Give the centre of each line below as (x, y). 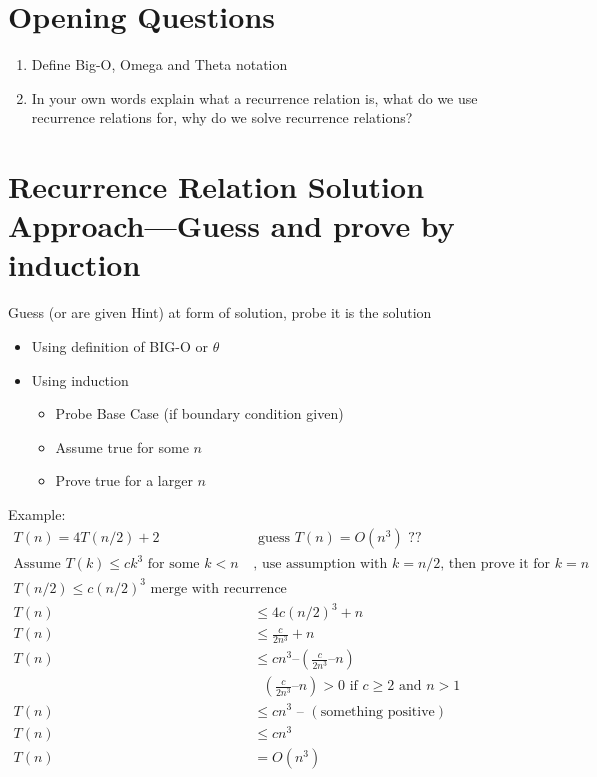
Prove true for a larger (124, 480)
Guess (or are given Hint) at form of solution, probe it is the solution (220, 312)
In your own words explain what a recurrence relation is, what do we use (254, 97)
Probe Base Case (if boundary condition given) (199, 413)
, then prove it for (495, 564)
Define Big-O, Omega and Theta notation (159, 64)
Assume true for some (122, 446)
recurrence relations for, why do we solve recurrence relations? (222, 117)
